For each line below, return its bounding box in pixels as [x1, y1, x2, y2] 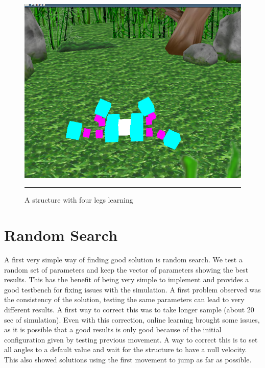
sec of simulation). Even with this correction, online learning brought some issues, [4, 314, 260, 325]
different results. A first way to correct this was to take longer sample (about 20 [4, 304, 254, 314]
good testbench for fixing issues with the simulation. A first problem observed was [4, 284, 261, 295]
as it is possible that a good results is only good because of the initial [4, 324, 222, 335]
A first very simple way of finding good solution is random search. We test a [4, 254, 243, 264]
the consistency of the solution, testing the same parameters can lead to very [4, 294, 245, 305]
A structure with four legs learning [25, 194, 133, 205]
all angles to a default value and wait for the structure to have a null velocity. [4, 344, 247, 355]
